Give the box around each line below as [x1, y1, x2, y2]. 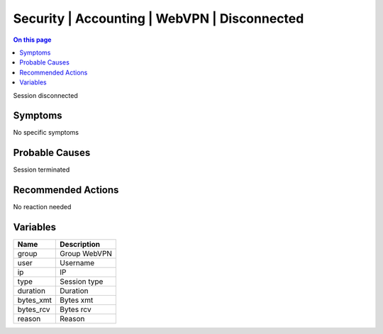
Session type [60, 277, 104, 286]
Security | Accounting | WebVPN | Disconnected [13, 11, 304, 26]
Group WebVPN [60, 249, 113, 259]
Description [60, 240, 101, 250]
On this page [13, 35, 52, 44]
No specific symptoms [13, 128, 79, 137]
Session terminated [13, 165, 70, 174]
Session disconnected [13, 91, 78, 99]
